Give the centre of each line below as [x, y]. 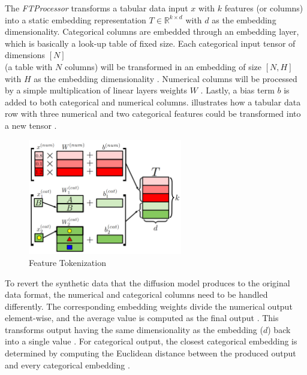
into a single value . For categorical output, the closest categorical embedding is [151, 341]
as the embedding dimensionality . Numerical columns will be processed [165, 78]
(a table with [29, 66]
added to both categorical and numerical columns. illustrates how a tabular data [153, 102]
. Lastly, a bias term [237, 90]
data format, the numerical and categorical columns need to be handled [136, 294]
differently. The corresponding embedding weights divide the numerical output [149, 306]
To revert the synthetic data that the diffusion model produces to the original [148, 282]
